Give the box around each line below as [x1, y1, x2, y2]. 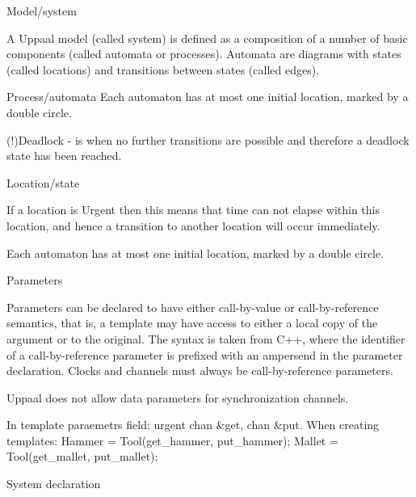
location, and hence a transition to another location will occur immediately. [6, 217, 380, 234]
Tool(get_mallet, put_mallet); [6, 448, 158, 465]
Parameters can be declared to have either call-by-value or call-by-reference [6, 298, 379, 315]
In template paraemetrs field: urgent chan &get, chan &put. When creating [6, 416, 380, 433]
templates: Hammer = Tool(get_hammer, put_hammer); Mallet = [6, 432, 338, 449]
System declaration [6, 475, 101, 492]
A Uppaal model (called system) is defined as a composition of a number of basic [6, 29, 408, 46]
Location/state [6, 174, 80, 191]
